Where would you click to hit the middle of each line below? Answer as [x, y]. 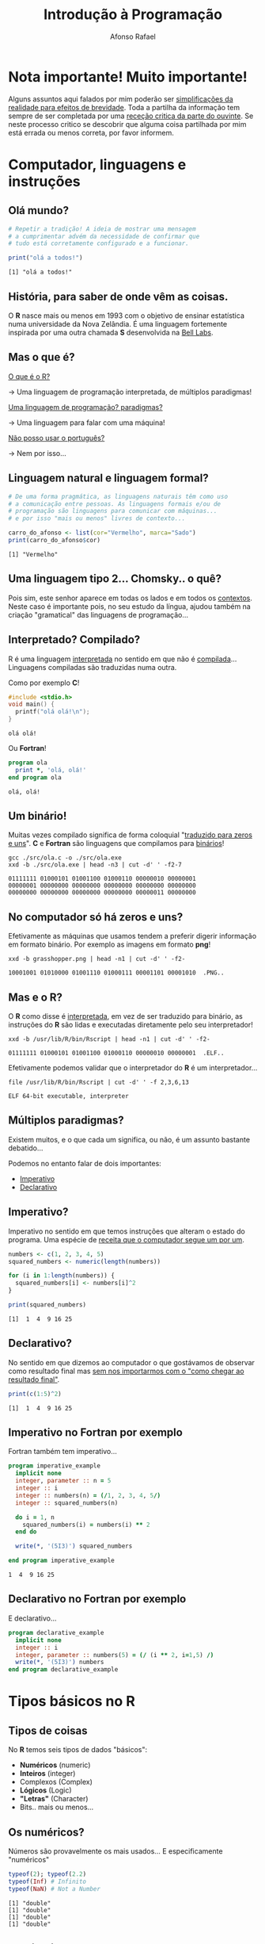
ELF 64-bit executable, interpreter [68, 1096]
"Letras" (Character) [54, 1799]
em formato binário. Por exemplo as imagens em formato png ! [110, 944]
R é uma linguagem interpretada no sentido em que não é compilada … [123, 659]
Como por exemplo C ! [44, 683]
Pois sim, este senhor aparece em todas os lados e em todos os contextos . [131, 598]
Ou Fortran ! [27, 748]
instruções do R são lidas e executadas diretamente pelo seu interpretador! [131, 1025]
